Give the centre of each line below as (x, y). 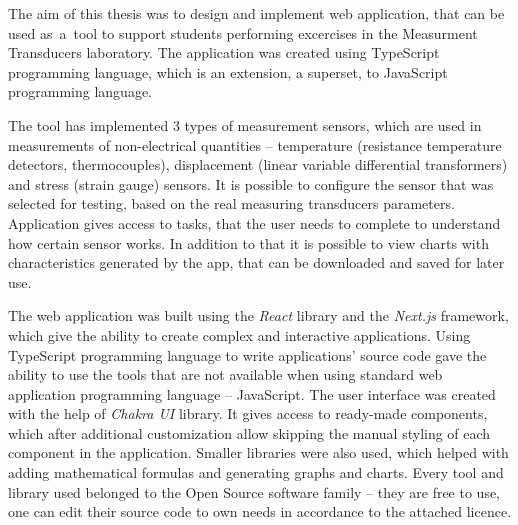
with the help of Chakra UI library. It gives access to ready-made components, (248, 413)
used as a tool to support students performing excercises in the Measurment (243, 32)
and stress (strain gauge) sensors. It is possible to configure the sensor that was (251, 183)
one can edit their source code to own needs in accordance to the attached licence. (260, 511)
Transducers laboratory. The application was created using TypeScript (224, 52)
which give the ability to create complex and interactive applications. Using (239, 334)
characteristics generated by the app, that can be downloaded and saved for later (256, 262)
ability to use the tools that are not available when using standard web (225, 374)
